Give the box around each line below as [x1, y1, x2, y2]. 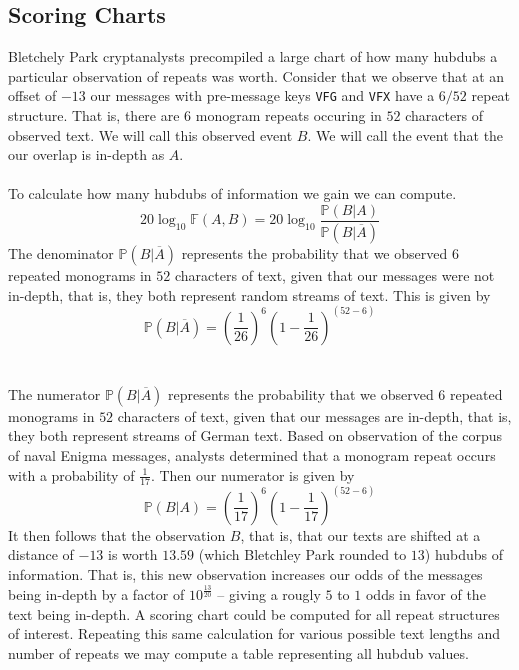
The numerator [8, 383, 101, 404]
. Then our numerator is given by [150, 464, 355, 485]
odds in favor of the [365, 583, 486, 604]
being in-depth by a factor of [8, 583, 185, 604]
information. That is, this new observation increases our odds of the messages [8, 563, 483, 584]
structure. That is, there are [8, 105, 180, 126]
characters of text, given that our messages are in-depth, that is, [117, 405, 512, 426]
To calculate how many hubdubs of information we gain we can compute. [8, 183, 457, 204]
